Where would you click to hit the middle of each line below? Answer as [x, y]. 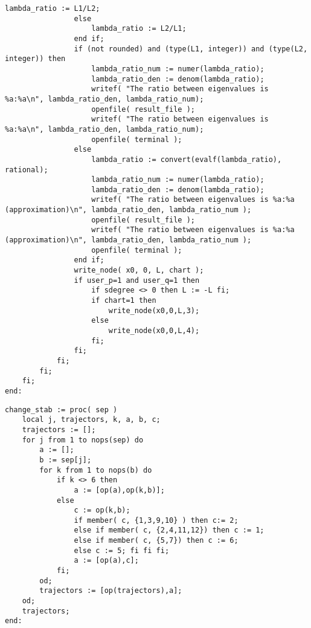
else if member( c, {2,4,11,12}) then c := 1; [169, 530]
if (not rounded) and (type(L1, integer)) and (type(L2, [191, 49]
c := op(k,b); [102, 510]
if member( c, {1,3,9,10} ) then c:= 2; [156, 520]
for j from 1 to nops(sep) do [83, 440]
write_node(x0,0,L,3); [154, 310]
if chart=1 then [124, 301]
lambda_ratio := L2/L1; [139, 29]
